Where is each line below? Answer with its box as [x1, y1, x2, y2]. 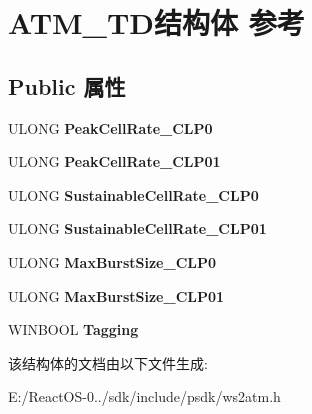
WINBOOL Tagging [8, 319, 139, 340]
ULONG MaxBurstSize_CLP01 [8, 285, 225, 306]
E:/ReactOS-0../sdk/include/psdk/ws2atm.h [8, 386, 281, 407]
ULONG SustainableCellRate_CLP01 [8, 218, 267, 239]
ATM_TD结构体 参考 [8, 2, 305, 43]
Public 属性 [8, 70, 126, 101]
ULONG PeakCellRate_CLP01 [8, 151, 221, 172]
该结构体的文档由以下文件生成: [8, 352, 208, 373]
